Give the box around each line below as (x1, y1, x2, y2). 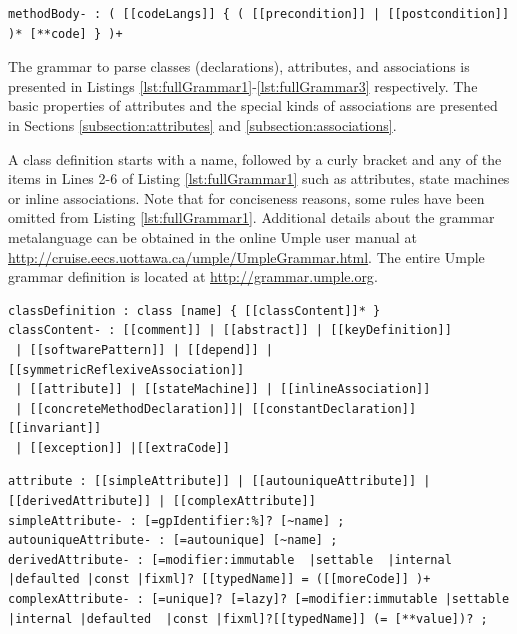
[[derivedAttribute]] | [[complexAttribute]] (8, 494, 316, 509)
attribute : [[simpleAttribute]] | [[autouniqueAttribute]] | (8, 474, 431, 489)
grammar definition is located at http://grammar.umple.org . (8, 266, 378, 287)
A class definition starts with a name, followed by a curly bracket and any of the (8, 148, 502, 169)
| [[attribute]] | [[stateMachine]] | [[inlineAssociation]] (15, 382, 431, 397)
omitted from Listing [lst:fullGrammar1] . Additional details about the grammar (8, 207, 495, 228)
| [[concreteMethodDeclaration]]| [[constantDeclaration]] (15, 401, 417, 416)
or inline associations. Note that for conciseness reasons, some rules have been (8, 187, 485, 208)
